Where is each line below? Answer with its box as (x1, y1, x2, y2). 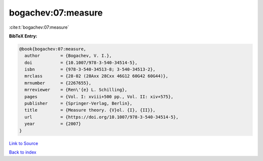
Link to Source (9, 140, 38, 146)
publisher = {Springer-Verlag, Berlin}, (24, 101, 132, 107)
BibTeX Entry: (9, 33, 38, 39)
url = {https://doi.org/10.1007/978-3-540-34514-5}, (24, 114, 179, 120)
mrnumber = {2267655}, (24, 80, 92, 86)
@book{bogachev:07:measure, (19, 46, 86, 52)
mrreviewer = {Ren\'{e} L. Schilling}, (24, 87, 128, 92)
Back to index (9, 149, 37, 155)
